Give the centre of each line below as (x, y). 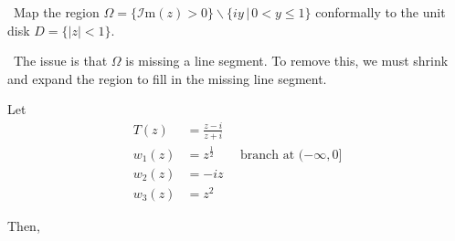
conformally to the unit (381, 12)
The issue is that (60, 61)
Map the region (56, 12)
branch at (268, 155)
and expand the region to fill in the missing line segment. (167, 78)
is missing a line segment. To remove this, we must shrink (287, 61)
